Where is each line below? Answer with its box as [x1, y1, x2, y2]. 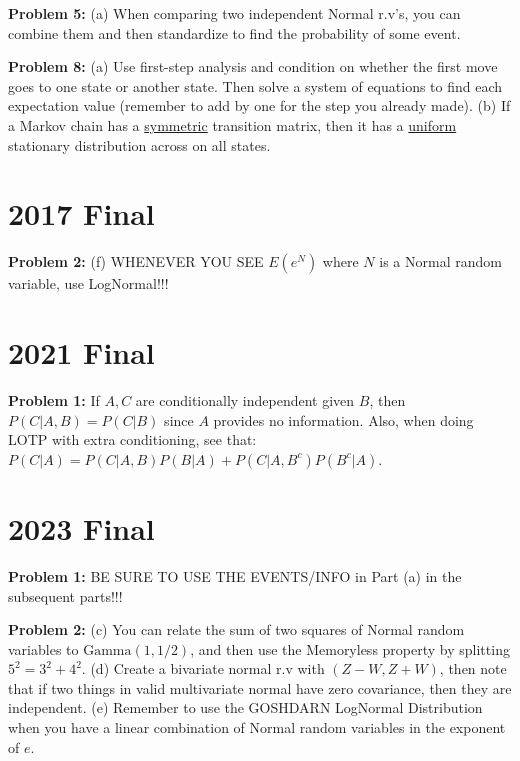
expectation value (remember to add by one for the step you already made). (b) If [8, 95, 511, 116]
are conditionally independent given [135, 390, 355, 410]
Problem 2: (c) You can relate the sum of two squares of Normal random [8, 619, 465, 640]
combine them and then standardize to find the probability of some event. [8, 22, 461, 43]
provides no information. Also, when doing [213, 409, 474, 430]
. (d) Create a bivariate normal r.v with [81, 658, 325, 679]
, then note [439, 658, 507, 679]
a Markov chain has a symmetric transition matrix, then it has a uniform [8, 114, 457, 135]
